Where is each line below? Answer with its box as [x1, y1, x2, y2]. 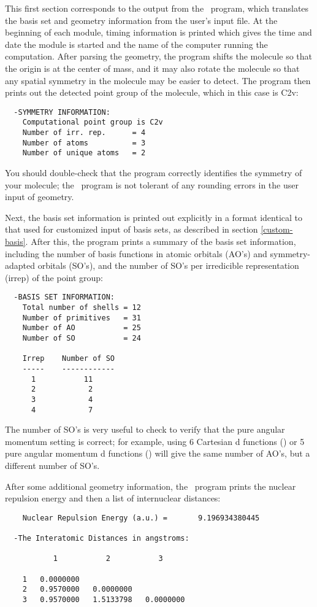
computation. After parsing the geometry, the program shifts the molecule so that [5, 50, 313, 63]
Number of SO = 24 [22, 334, 141, 342]
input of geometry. [5, 190, 74, 203]
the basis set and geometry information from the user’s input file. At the [5, 14, 278, 26]
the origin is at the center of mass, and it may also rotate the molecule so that [5, 61, 300, 74]
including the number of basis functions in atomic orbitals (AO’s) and [5, 247, 267, 260]
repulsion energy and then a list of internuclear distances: [5, 492, 221, 505]
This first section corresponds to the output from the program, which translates [5, 2, 309, 14]
